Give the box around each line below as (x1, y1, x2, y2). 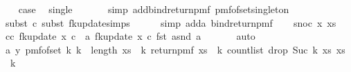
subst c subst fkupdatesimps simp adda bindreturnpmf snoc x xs (5, 15, 336, 29)
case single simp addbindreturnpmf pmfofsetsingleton (18, 2, 289, 16)
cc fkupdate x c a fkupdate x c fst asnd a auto (5, 29, 255, 43)
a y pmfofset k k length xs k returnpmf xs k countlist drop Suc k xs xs (5, 42, 345, 56)
